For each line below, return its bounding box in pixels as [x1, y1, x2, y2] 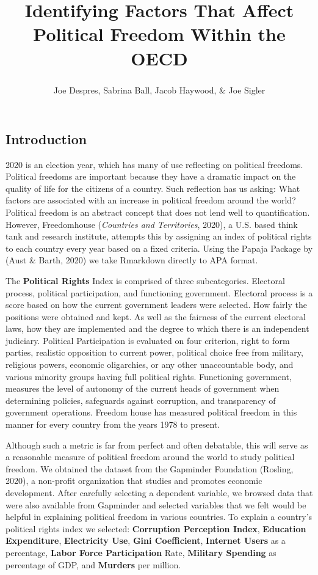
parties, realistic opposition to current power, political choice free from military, [5, 346, 303, 359]
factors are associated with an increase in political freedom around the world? [5, 194, 296, 207]
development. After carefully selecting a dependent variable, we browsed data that [5, 486, 313, 499]
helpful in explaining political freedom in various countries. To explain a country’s [5, 510, 313, 523]
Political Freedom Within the [33, 21, 286, 46]
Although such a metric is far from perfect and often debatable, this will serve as [5, 438, 308, 451]
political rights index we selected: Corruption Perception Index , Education [5, 522, 306, 535]
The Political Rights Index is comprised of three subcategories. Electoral [5, 274, 285, 287]
